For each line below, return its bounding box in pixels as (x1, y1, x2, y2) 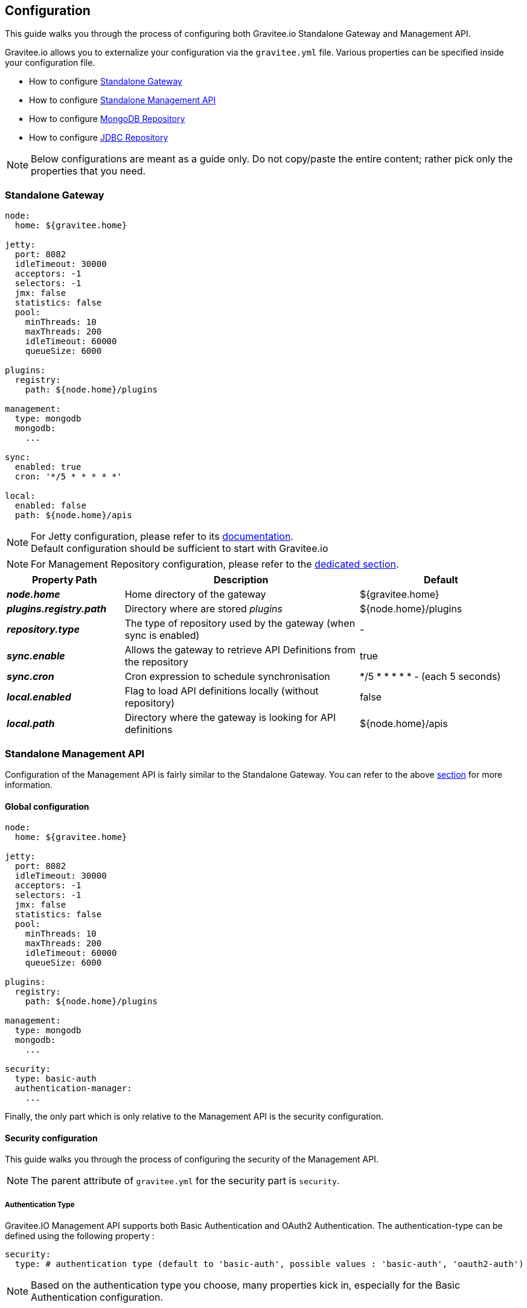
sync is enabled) (124, 629, 200, 642)
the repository (124, 656, 188, 668)
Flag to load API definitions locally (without (124, 685, 319, 697)
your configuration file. (5, 57, 95, 68)
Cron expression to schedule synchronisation (124, 670, 330, 683)
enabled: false (14, 501, 86, 511)
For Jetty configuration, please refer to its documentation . (31, 530, 293, 543)
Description (214, 574, 269, 586)
